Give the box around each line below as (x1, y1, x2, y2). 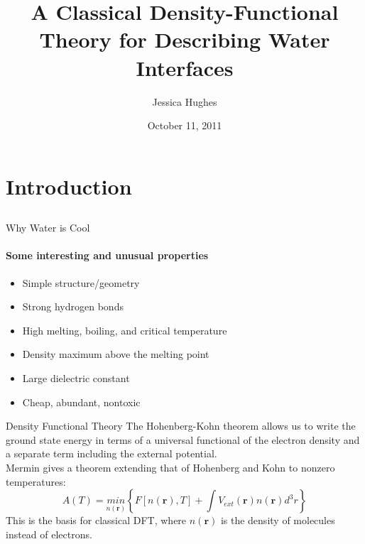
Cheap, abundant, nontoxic (22, 394, 141, 409)
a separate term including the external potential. (6, 446, 217, 461)
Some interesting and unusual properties (6, 248, 209, 263)
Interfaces (136, 53, 234, 82)
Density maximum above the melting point (22, 347, 209, 361)
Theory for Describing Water (39, 25, 330, 54)
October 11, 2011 (147, 118, 222, 133)
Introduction (6, 171, 132, 200)
